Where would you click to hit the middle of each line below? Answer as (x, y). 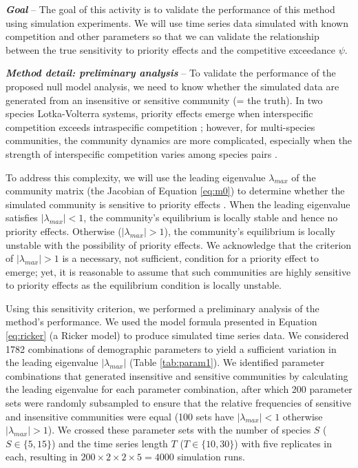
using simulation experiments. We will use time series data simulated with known (177, 22)
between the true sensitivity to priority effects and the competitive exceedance (171, 49)
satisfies (22, 217)
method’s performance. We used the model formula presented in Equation (161, 322)
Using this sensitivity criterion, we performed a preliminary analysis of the (162, 308)
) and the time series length (109, 443)
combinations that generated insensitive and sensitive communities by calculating (177, 375)
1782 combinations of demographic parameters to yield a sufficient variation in (171, 348)
